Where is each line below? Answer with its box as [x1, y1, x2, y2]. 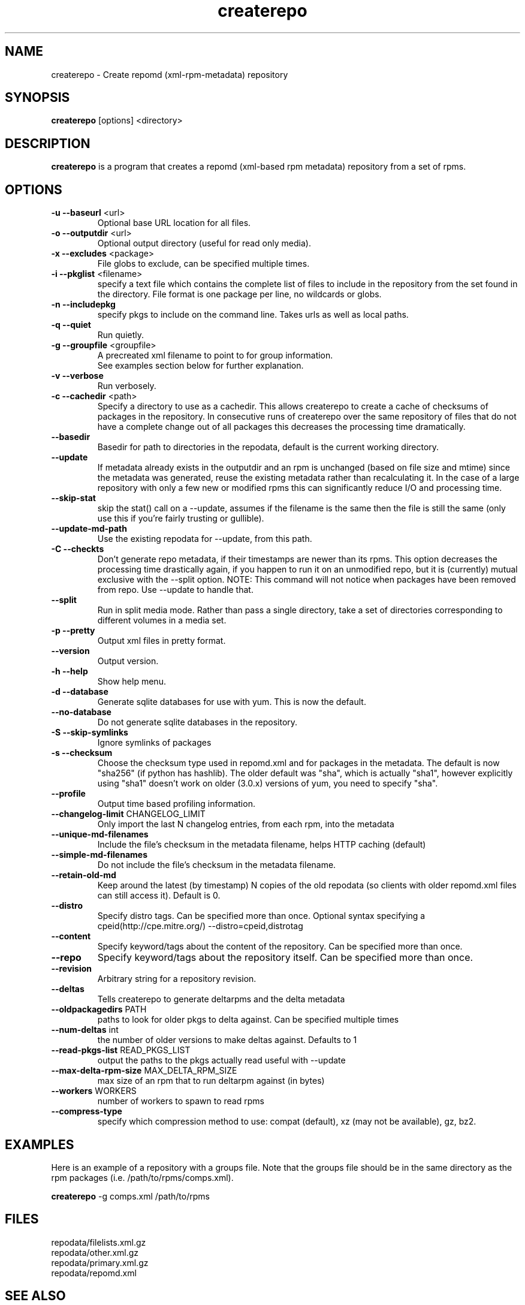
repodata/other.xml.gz [51, 1247, 139, 1258]
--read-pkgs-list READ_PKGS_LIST [51, 1045, 191, 1056]
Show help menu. [97, 676, 166, 687]
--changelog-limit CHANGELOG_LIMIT [51, 809, 206, 819]
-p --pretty [51, 625, 95, 636]
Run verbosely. [97, 381, 156, 391]
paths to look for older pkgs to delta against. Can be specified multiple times [97, 1014, 399, 1025]
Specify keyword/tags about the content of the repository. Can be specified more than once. [97, 941, 463, 952]
